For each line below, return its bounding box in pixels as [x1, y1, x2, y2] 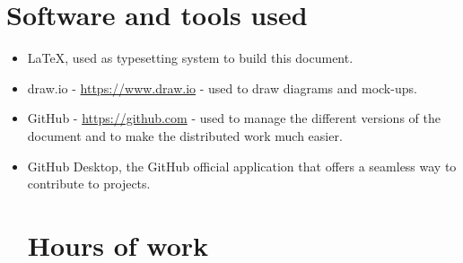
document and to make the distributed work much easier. [27, 126, 343, 145]
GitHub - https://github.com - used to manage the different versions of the [27, 109, 441, 127]
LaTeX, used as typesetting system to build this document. [27, 48, 354, 67]
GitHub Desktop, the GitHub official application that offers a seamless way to [27, 156, 457, 175]
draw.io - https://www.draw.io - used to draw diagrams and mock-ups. [27, 78, 417, 97]
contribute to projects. [27, 174, 151, 193]
